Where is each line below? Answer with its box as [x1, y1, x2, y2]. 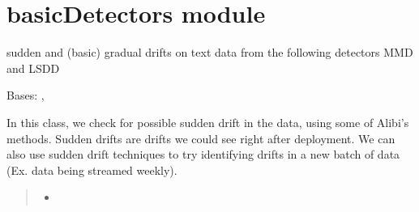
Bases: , [6, 87, 45, 104]
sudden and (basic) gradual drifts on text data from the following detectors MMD [6, 44, 413, 61]
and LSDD [6, 59, 60, 76]
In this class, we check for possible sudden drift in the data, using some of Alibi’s [6, 113, 409, 130]
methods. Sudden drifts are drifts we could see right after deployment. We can [6, 129, 395, 146]
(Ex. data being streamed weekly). [6, 161, 177, 178]
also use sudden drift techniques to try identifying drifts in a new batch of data [6, 146, 400, 163]
